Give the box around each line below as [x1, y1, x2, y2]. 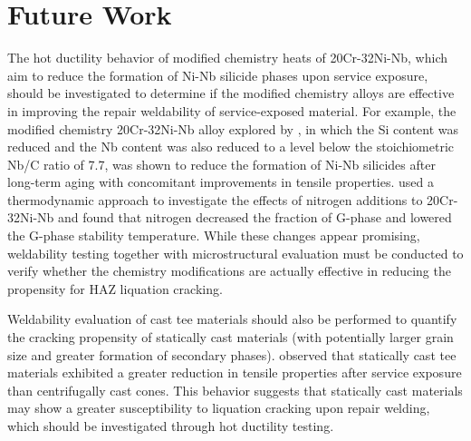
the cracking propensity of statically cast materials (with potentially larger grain [7, 328, 454, 347]
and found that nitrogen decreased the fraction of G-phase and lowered [57, 208, 452, 227]
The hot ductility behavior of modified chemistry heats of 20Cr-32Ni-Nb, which [7, 48, 448, 67]
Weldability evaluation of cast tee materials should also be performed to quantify [7, 309, 457, 328]
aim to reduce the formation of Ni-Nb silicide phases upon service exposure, [7, 65, 428, 84]
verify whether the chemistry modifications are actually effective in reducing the [7, 261, 451, 280]
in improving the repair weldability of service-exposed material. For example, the [7, 101, 457, 120]
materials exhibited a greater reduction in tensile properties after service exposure [7, 363, 462, 382]
